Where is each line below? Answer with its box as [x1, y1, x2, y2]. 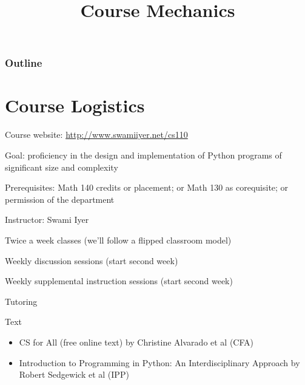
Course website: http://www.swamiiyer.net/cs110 [5, 128, 188, 141]
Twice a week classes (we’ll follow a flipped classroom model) [5, 233, 232, 246]
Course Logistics [5, 93, 145, 118]
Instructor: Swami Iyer [5, 213, 89, 226]
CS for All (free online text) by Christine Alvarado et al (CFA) [19, 335, 254, 348]
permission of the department [5, 192, 115, 205]
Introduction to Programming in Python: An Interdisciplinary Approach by [19, 356, 300, 369]
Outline [5, 55, 42, 70]
